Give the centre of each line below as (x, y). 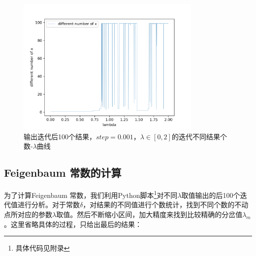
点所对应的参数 (28, 214)
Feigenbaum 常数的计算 (63, 173)
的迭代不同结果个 (199, 136)
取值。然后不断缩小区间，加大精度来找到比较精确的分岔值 (149, 214)
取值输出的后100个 (211, 195)
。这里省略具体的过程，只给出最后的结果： (73, 224)
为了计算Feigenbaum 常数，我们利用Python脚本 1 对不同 (91, 194)
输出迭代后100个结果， (60, 136)
